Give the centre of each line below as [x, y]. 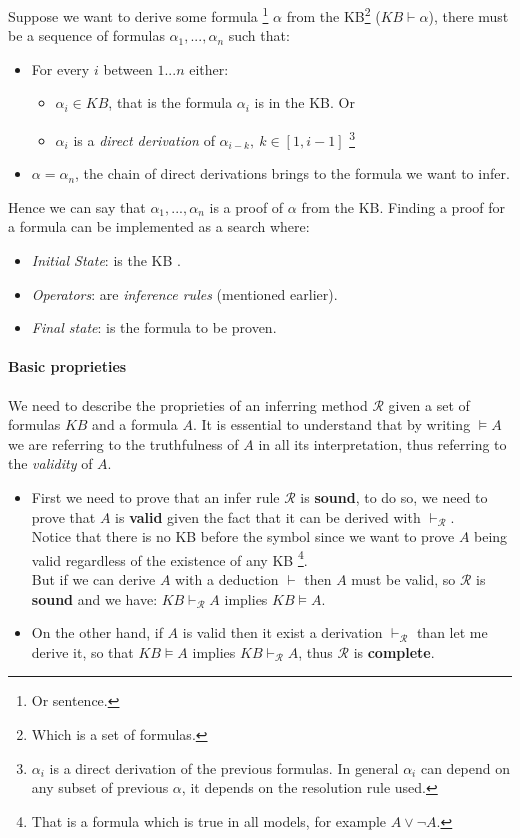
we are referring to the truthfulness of [123, 443]
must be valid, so [403, 579]
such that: [259, 35]
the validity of [50, 463]
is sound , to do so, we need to [394, 497]
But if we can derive [93, 579]
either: [209, 68]
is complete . [394, 651]
